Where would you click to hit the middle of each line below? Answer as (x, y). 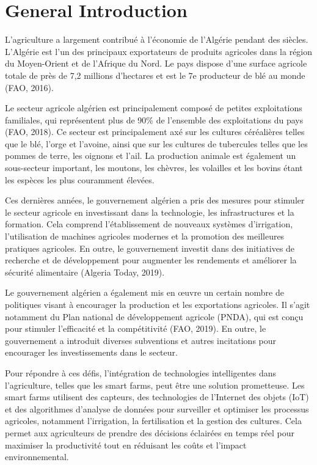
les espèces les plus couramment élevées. (80, 179)
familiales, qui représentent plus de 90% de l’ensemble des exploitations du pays (154, 119)
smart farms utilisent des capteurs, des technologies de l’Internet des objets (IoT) (157, 397)
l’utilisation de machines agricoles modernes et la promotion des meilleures (145, 236)
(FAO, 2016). (29, 87)
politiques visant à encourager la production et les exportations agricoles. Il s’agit (158, 304)
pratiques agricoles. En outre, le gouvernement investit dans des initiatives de (150, 248)
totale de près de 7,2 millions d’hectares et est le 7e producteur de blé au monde (155, 75)
